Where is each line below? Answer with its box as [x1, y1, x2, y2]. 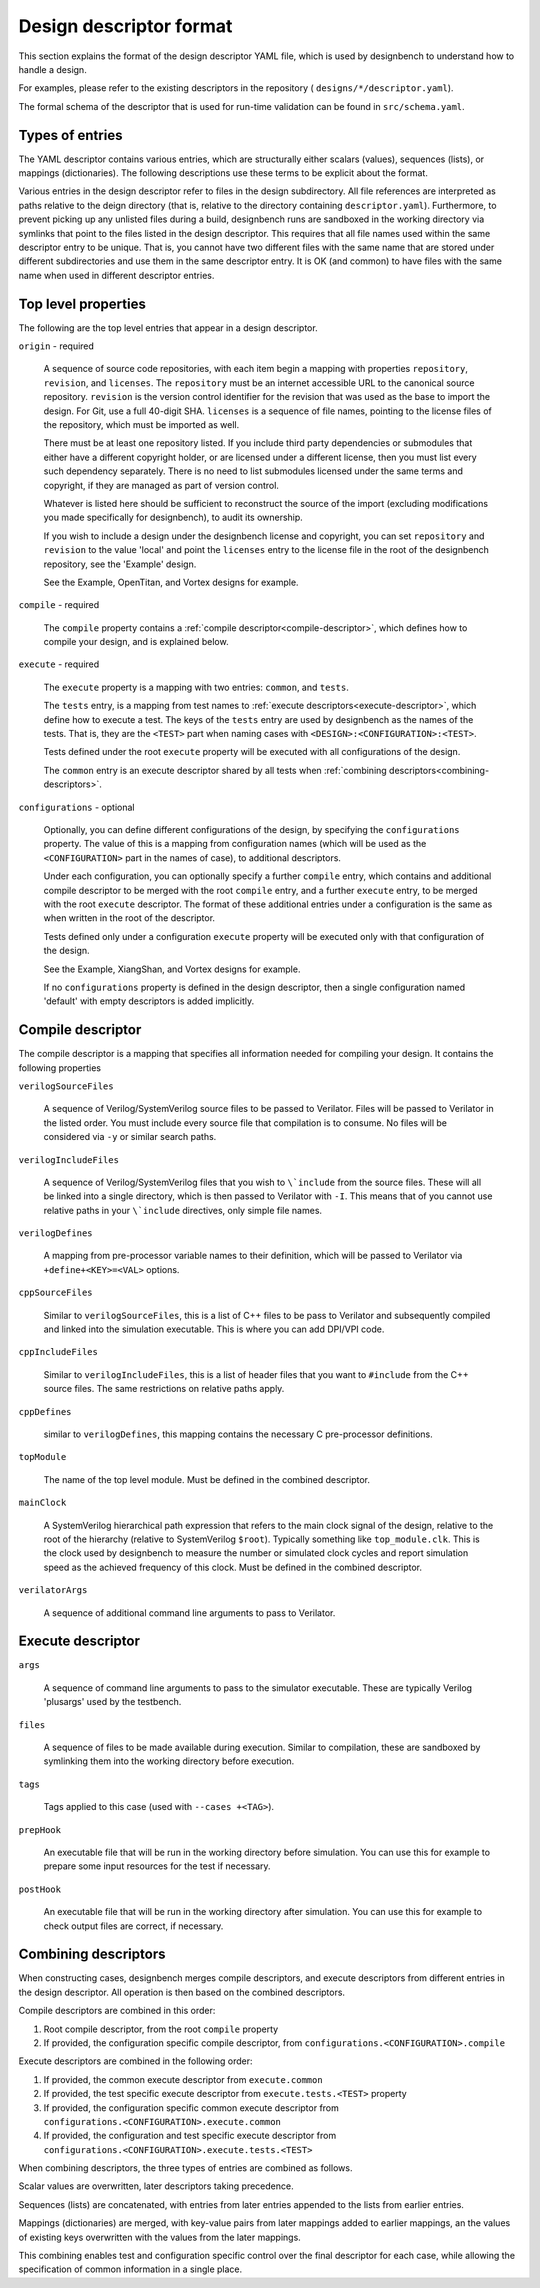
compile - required [18, 599, 100, 611]
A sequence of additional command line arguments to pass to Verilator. [43, 1606, 336, 1619]
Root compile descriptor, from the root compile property [43, 2023, 279, 2035]
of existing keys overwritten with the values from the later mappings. [18, 2231, 302, 2243]
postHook [18, 1883, 62, 1895]
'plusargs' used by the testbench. [43, 1696, 182, 1708]
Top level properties [18, 295, 147, 312]
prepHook [18, 1824, 62, 1835]
